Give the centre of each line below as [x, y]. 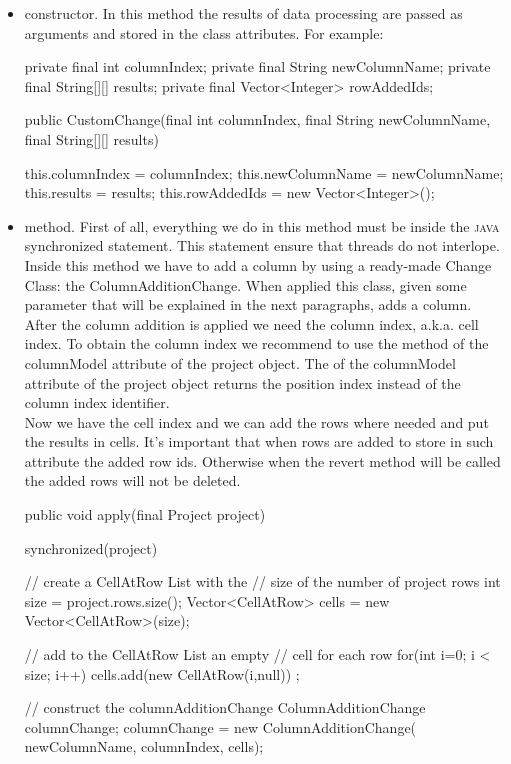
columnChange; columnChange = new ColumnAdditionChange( [220, 726]
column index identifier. [97, 402]
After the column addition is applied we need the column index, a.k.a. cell [251, 323]
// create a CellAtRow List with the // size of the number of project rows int [262, 581]
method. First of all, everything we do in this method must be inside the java [262, 225]
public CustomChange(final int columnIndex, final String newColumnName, [257, 119]
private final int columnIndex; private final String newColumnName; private [257, 66]
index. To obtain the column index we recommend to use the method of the [256, 343]
